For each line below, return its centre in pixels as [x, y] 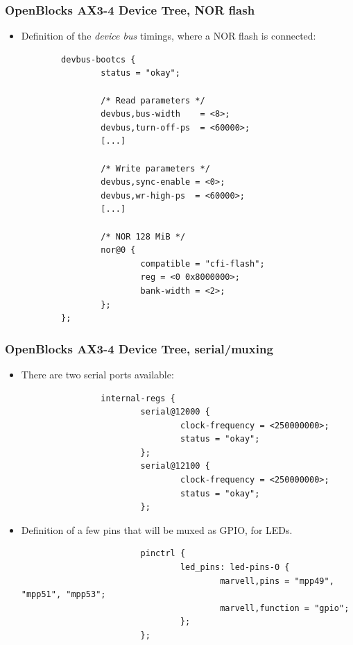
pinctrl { [163, 554]
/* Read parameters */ [153, 100]
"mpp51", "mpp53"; [63, 595]
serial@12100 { [175, 466]
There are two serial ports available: [97, 374]
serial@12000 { [175, 412]
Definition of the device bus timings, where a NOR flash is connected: [169, 36]
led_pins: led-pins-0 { [235, 568]
